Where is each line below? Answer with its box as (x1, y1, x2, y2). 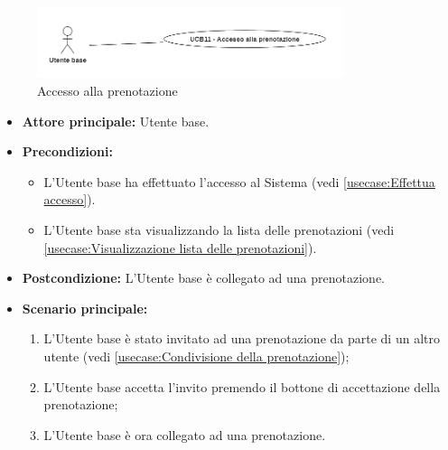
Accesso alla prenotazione (37, 81, 178, 99)
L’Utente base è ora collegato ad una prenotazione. (43, 425, 326, 444)
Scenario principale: (22, 298, 148, 317)
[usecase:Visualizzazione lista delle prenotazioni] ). (43, 238, 317, 257)
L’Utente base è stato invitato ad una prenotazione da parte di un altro (43, 329, 440, 348)
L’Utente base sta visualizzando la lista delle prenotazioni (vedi (43, 220, 395, 239)
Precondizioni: (22, 142, 113, 161)
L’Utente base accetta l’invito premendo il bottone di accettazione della (43, 377, 441, 396)
